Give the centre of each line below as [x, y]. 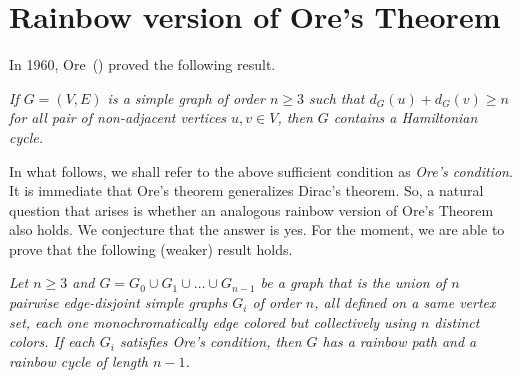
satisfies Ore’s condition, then [210, 341]
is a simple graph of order [186, 97]
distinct [457, 321]
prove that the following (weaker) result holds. [151, 248]
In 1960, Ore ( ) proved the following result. [142, 64]
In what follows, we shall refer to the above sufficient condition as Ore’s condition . [261, 170]
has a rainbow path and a [399, 341]
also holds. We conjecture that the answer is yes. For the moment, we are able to [257, 229]
